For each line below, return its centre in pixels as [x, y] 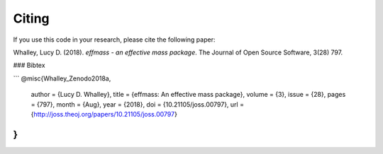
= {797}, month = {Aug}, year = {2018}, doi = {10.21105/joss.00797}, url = [138, 104]
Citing [31, 18]
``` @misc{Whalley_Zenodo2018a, [62, 78]
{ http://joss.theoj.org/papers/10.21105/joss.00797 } [104, 114]
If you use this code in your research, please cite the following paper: [114, 40]
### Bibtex [29, 65]
